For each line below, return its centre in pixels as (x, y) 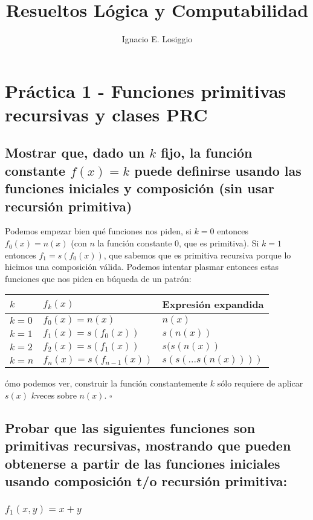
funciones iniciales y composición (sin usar (140, 188)
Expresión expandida (213, 304)
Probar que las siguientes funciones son (130, 428)
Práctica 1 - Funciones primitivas (146, 90)
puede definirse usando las (218, 170)
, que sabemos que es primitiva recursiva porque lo (197, 255)
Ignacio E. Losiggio (157, 39)
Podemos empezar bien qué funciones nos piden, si (98, 231)
